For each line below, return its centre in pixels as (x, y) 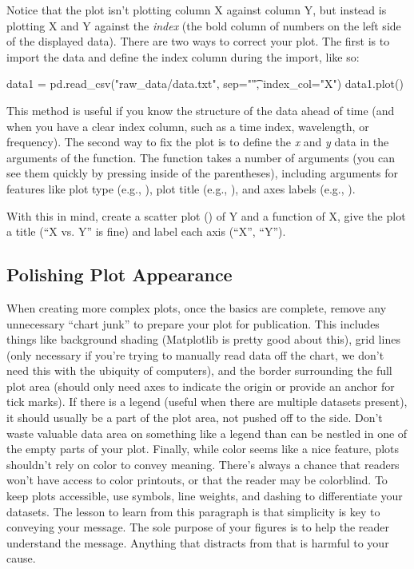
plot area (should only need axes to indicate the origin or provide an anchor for (201, 386)
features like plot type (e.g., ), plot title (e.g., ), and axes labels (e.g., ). (181, 188)
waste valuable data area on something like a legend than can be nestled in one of (207, 433)
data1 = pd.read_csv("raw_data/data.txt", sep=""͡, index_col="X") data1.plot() (205, 84)
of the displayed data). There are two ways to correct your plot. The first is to (198, 41)
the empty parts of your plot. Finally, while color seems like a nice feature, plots (203, 449)
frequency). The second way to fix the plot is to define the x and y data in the (198, 142)
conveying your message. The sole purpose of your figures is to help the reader (198, 527)
